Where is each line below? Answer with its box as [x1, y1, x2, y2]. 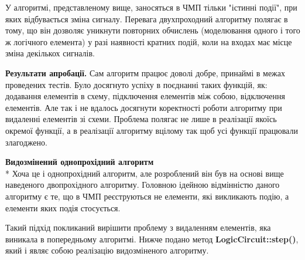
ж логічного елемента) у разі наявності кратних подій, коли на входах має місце [5, 35, 292, 48]
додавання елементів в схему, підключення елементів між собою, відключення [5, 90, 285, 102]
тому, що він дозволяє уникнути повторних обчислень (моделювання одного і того [5, 24, 300, 36]
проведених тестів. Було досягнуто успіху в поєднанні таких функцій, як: [5, 78, 268, 90]
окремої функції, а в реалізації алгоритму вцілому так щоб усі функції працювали [5, 124, 298, 136]
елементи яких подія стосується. [5, 201, 121, 214]
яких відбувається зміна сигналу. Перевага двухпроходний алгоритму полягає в [5, 12, 288, 25]
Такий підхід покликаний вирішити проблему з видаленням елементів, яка [5, 221, 271, 234]
